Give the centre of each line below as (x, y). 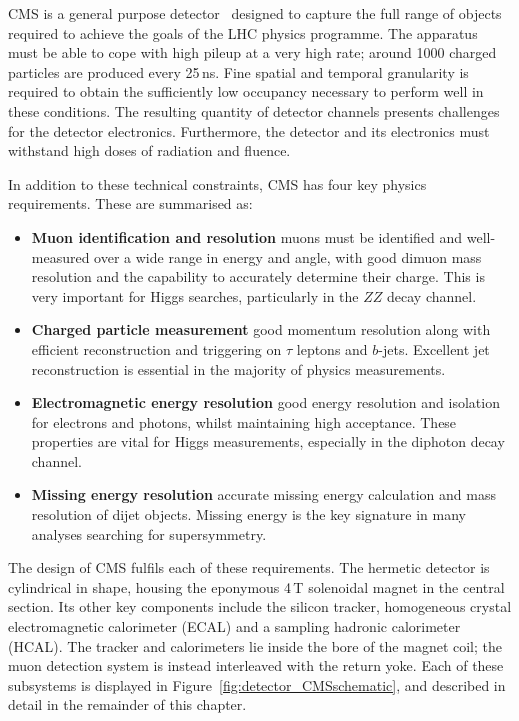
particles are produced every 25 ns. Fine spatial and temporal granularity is (238, 71)
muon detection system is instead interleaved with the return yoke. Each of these (256, 665)
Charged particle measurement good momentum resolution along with (261, 329)
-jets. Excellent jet (434, 348)
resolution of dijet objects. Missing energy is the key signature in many (248, 514)
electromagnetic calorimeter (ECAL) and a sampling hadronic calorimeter (234, 626)
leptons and (332, 348)
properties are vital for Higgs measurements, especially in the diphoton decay (268, 441)
